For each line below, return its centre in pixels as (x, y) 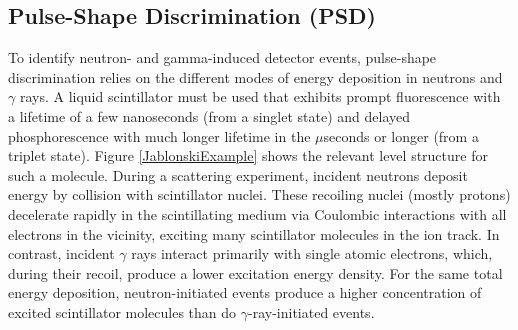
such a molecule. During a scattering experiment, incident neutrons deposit (238, 174)
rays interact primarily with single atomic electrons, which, (312, 253)
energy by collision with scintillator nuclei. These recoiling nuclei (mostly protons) (259, 194)
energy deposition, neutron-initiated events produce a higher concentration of (245, 292)
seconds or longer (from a (401, 135)
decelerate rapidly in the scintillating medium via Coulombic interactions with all (257, 213)
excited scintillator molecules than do (122, 311)
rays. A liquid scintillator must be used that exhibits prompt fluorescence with (260, 96)
